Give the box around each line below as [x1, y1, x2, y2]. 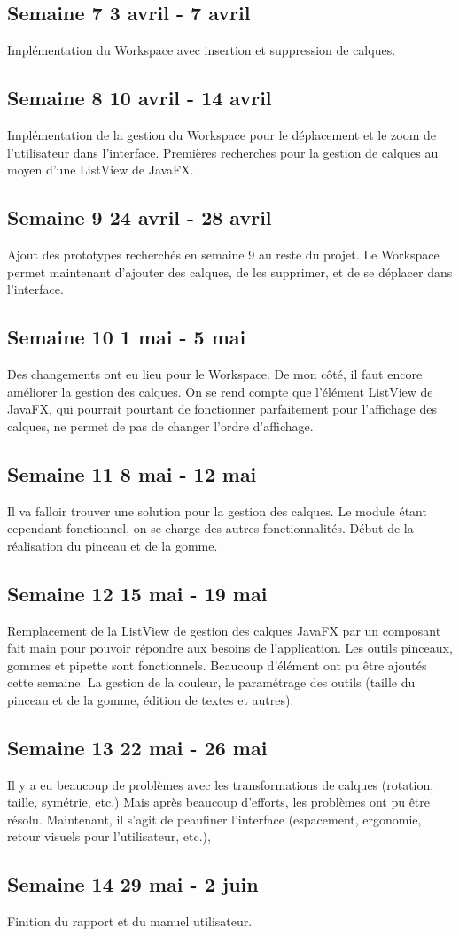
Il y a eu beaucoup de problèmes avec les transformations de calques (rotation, [7, 775, 434, 793]
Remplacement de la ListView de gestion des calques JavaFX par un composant [7, 621, 441, 639]
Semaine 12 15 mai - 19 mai [7, 579, 268, 607]
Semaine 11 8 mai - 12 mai [7, 460, 257, 487]
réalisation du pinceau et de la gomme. [7, 536, 218, 554]
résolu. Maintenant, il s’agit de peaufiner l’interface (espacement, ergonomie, [7, 809, 422, 828]
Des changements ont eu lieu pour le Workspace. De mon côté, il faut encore [7, 364, 423, 383]
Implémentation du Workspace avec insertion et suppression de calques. [7, 41, 396, 59]
